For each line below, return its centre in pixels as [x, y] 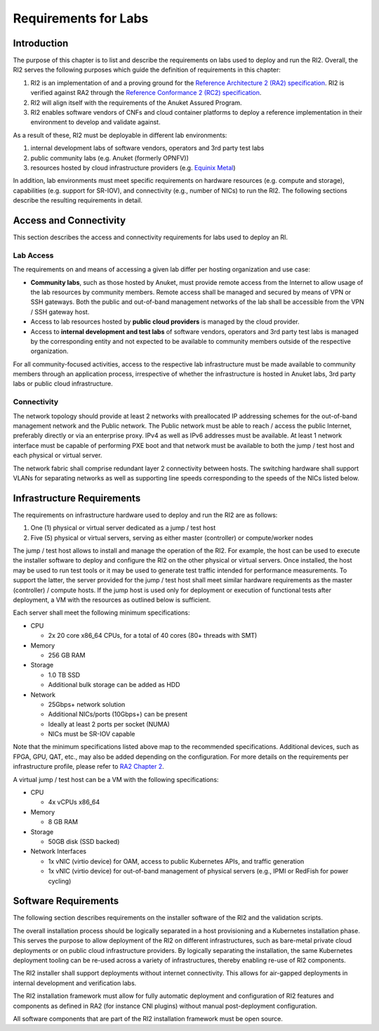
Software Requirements [66, 901]
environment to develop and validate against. [95, 122]
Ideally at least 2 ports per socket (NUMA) [109, 724]
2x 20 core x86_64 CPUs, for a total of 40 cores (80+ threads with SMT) [153, 636]
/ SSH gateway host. [60, 312]
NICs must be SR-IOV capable [92, 734]
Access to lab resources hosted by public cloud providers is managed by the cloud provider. [165, 322]
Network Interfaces [59, 852]
